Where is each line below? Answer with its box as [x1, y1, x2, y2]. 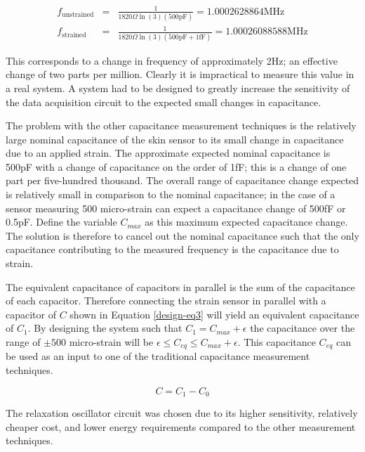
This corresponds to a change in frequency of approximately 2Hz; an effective [6, 53, 338, 67]
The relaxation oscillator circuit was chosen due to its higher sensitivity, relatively [6, 406, 358, 420]
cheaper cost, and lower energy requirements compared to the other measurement [6, 419, 356, 434]
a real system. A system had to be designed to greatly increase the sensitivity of [6, 80, 350, 95]
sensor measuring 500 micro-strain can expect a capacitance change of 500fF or [6, 200, 346, 215]
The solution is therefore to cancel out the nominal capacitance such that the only [6, 228, 359, 243]
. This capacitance [237, 335, 316, 349]
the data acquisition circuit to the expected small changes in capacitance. [6, 94, 321, 109]
